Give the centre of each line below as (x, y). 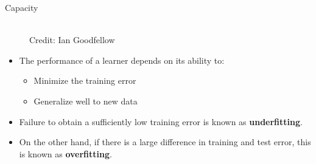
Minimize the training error (85, 80)
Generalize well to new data (86, 101)
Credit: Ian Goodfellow (72, 40)
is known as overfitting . (65, 153)
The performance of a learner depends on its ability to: (122, 60)
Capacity (22, 7)
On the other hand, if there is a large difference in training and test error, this (165, 142)
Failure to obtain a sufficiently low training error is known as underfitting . (161, 121)
